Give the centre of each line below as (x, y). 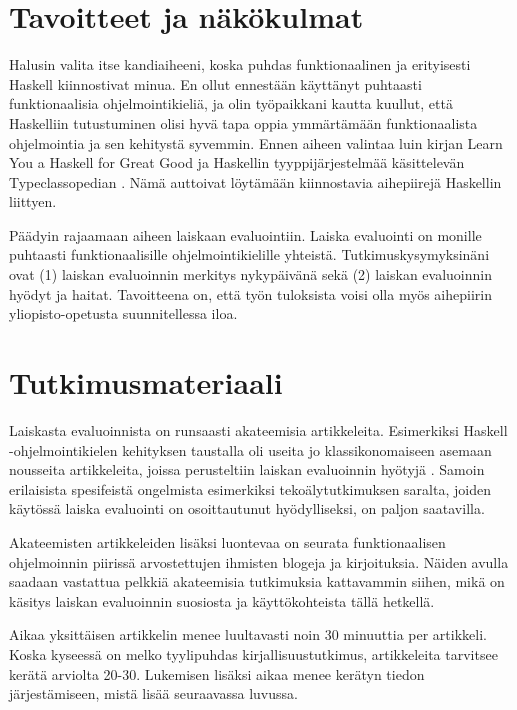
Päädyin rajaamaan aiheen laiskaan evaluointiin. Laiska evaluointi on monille (245, 234)
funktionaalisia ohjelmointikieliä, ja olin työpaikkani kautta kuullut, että (231, 103)
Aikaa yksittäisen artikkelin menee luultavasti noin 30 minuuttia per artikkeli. (248, 634)
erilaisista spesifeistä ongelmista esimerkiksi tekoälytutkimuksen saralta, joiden (250, 488)
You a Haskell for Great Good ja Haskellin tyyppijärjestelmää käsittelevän (237, 162)
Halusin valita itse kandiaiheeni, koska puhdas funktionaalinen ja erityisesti (240, 64)
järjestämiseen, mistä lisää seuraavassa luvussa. (153, 693)
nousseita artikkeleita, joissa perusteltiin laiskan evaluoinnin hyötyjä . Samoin (247, 469)
